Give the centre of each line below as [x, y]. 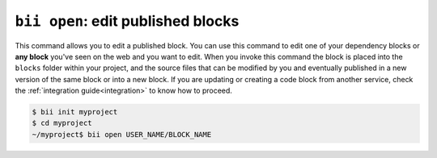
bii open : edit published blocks [127, 21]
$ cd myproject [62, 123]
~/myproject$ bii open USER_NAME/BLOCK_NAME [122, 134]
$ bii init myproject [75, 112]
